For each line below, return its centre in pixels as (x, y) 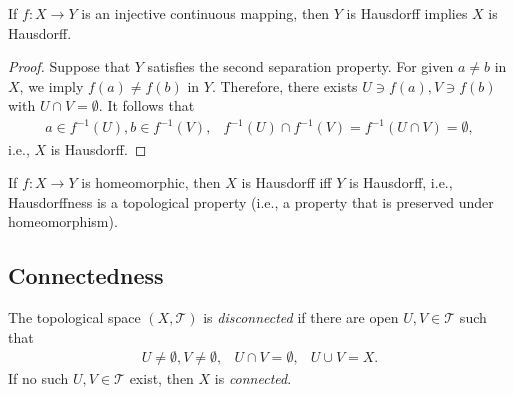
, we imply (51, 85)
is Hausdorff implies (407, 13)
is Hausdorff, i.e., (400, 182)
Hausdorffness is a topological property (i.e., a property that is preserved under (251, 201)
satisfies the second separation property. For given (300, 66)
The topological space (74, 317)
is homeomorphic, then (151, 182)
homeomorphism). (63, 221)
